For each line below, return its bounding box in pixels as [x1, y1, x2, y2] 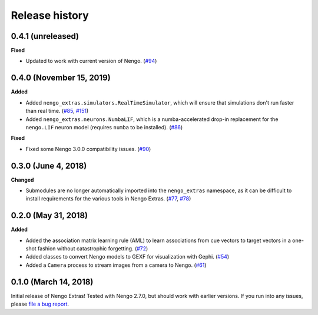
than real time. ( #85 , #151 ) [25, 108, 89, 115]
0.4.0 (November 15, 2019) [11, 73, 111, 83]
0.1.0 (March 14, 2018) [11, 277, 94, 287]
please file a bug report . [11, 300, 69, 308]
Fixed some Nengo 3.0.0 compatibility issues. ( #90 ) [25, 145, 151, 152]
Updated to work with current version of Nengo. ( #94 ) [25, 58, 157, 65]
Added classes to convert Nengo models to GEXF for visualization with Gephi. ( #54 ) [25, 253, 230, 260]
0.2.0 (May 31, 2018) [11, 210, 88, 220]
